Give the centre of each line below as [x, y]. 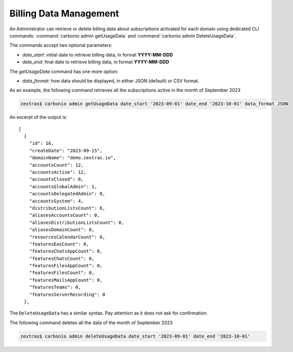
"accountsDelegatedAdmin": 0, [67, 194]
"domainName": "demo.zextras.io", [73, 158]
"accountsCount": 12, [56, 165]
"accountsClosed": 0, [56, 179]
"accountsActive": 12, [58, 172]
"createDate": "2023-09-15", [66, 151]
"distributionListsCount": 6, [67, 208]
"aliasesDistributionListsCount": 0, [76, 223]
